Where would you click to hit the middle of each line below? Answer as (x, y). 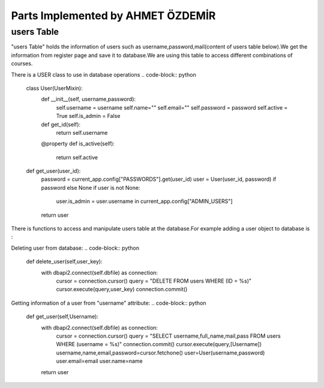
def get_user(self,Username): (62, 317)
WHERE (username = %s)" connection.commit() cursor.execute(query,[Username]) (159, 344)
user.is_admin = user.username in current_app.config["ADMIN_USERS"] (145, 201)
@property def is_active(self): (78, 144)
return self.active (77, 157)
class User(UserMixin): (55, 88)
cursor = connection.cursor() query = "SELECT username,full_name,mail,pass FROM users (169, 336)
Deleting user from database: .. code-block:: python (75, 248)
